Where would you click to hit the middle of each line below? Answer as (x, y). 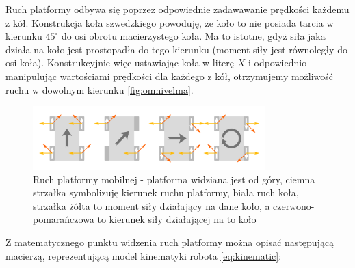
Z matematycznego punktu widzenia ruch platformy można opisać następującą (170, 242)
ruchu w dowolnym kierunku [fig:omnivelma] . (100, 89)
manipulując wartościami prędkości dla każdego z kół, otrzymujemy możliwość (170, 76)
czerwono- (294, 205)
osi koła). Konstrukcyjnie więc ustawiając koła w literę (120, 63)
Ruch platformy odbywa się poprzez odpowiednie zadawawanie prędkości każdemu (177, 9)
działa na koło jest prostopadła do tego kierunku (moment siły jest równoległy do (176, 49)
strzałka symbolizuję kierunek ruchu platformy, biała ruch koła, (166, 192)
